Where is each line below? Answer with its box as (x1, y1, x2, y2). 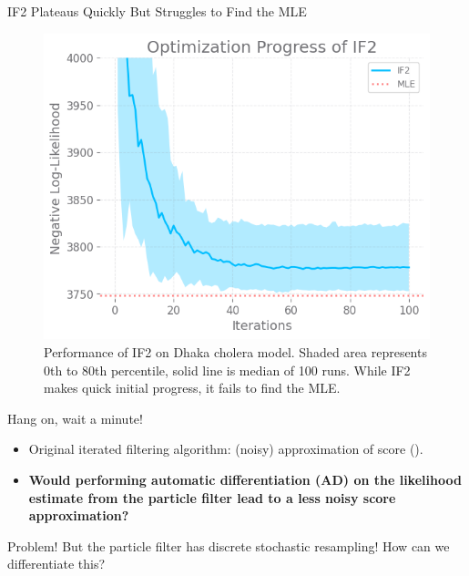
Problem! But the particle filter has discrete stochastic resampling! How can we (7, 536, 450, 555)
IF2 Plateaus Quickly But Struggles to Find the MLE (7, 2, 307, 20)
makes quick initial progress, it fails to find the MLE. (44, 378, 341, 397)
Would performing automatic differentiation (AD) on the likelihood (28, 470, 462, 489)
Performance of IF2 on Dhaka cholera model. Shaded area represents (44, 343, 427, 362)
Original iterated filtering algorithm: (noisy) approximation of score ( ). (28, 439, 423, 458)
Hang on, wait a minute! (7, 408, 143, 427)
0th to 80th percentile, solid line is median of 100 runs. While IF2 (44, 360, 411, 379)
